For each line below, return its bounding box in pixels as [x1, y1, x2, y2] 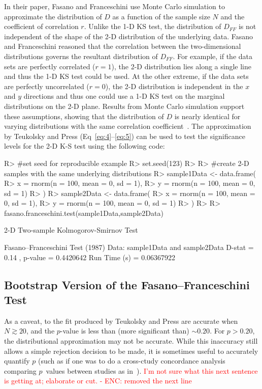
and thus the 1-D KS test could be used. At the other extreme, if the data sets [4, 71, 249, 81]
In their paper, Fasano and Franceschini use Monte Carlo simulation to [4, 1, 225, 11]
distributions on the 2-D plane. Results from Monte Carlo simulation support [4, 100, 245, 111]
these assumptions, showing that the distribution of [4, 110, 164, 121]
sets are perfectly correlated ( [4, 61, 95, 71]
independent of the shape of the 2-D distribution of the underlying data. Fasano [4, 31, 253, 41]
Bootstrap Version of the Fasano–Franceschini [4, 276, 250, 292]
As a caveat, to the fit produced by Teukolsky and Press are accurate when [4, 315, 238, 326]
